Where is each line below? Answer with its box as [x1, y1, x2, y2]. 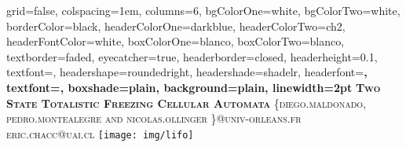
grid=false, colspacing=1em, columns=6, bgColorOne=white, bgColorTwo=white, [6, 2, 401, 18]
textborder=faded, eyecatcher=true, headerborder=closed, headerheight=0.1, [6, 48, 378, 64]
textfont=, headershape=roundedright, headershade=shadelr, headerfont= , [6, 64, 368, 80]
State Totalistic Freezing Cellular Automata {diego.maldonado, [6, 94, 367, 111]
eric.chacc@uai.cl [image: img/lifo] [6, 125, 194, 141]
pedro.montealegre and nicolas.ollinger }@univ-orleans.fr [6, 110, 302, 127]
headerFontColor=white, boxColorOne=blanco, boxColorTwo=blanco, [6, 33, 345, 50]
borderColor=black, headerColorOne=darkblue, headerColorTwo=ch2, [6, 17, 346, 34]
